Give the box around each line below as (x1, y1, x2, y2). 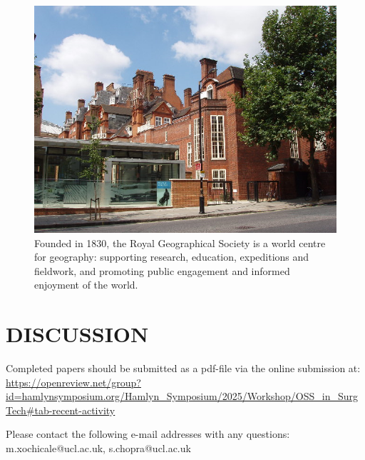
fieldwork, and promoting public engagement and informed (34, 263, 290, 278)
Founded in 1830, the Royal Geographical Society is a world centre (34, 235, 326, 250)
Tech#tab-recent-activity (6, 402, 115, 417)
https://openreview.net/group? (6, 374, 141, 389)
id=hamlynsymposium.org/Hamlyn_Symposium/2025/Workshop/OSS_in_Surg (6, 389, 359, 404)
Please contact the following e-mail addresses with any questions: (6, 426, 290, 441)
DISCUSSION (6, 319, 149, 349)
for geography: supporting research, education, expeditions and (34, 249, 309, 264)
